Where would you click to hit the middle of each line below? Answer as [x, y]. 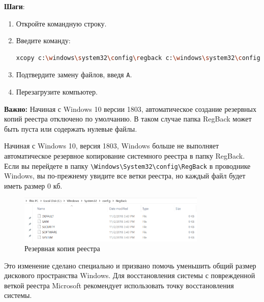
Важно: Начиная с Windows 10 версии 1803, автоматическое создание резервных [130, 109]
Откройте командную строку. [61, 23]
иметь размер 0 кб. [33, 185]
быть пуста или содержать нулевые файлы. [71, 128]
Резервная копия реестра [62, 248]
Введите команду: [43, 40]
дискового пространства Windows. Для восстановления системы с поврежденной [130, 275]
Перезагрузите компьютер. [57, 92]
